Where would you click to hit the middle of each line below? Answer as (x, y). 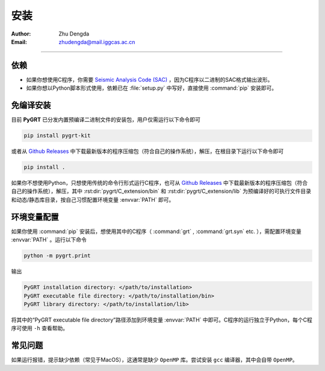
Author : (21, 34)
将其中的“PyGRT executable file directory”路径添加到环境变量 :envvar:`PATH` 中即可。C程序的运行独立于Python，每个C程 (162, 320)
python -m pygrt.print (57, 256)
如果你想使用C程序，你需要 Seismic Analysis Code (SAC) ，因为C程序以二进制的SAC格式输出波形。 (150, 79)
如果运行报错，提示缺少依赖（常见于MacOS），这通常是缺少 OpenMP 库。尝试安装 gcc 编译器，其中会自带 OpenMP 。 (154, 360)
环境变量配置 (35, 217)
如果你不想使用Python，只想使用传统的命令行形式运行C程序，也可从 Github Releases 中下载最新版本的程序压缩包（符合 (159, 183)
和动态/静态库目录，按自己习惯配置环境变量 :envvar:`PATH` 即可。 (93, 199)
